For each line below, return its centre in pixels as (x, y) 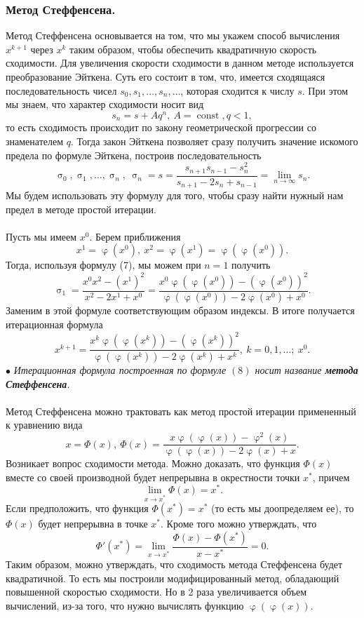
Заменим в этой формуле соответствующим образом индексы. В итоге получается (180, 310)
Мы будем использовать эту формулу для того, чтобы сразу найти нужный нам (175, 195)
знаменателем (35, 141)
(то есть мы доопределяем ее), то (283, 508)
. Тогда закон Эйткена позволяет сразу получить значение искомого (214, 141)
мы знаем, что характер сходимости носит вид (105, 104)
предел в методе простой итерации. (81, 209)
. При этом (325, 90)
